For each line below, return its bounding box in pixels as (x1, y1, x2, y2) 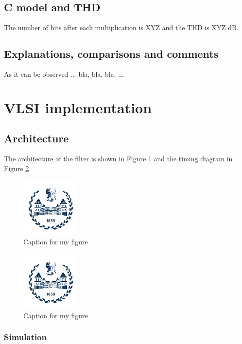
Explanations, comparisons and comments (4, 46, 219, 61)
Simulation (4, 331, 47, 343)
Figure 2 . (4, 163, 31, 173)
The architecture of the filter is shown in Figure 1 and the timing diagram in (4, 154, 233, 164)
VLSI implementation (4, 97, 152, 117)
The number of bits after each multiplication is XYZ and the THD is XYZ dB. (4, 22, 239, 33)
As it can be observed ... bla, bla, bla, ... (4, 69, 124, 79)
